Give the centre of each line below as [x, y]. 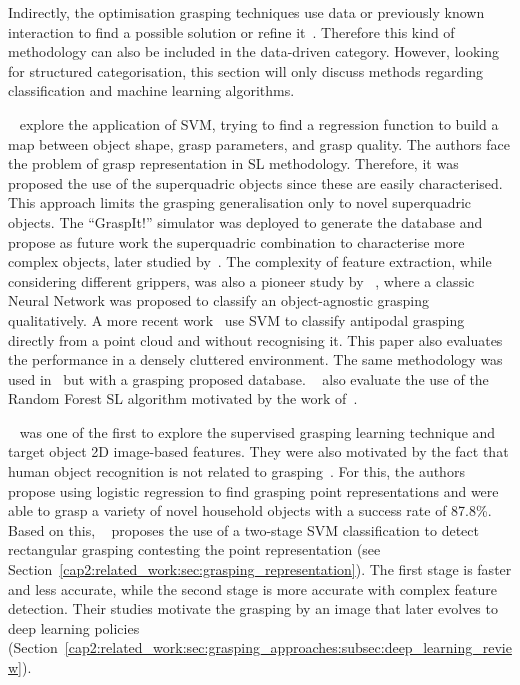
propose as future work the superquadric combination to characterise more [236, 241]
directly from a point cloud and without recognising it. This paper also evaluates [255, 339]
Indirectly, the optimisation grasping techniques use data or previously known [246, 12]
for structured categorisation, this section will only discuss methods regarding [245, 70]
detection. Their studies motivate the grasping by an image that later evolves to [253, 608]
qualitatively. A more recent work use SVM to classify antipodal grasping [236, 319]
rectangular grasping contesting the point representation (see [194, 549]
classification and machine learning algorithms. [151, 90]
